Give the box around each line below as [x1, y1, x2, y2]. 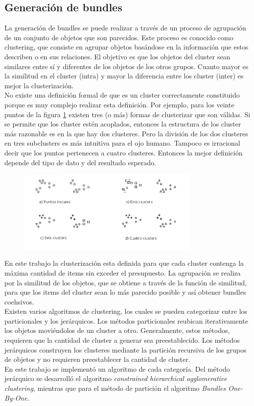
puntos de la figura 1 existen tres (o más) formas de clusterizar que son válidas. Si [4, 109, 251, 119]
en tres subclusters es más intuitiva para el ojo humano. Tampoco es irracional [4, 138, 240, 148]
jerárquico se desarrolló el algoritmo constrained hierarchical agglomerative [4, 373, 227, 383]
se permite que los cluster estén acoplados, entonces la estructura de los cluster [4, 119, 241, 129]
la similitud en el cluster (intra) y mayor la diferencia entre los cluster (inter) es [4, 71, 244, 81]
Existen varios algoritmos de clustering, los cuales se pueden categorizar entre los [4, 306, 248, 316]
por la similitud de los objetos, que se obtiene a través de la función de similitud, [4, 277, 247, 287]
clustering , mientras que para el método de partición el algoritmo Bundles [4, 383, 226, 393]
